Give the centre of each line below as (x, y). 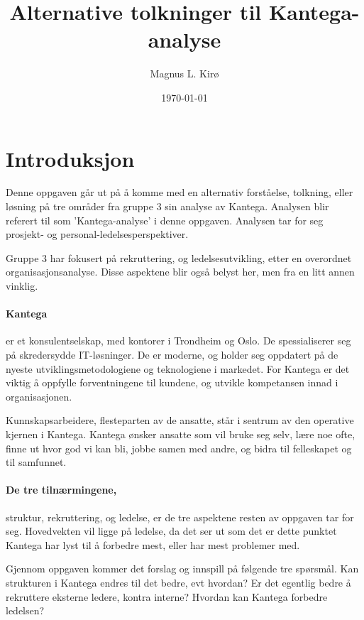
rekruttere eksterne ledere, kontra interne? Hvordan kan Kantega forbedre (167, 596)
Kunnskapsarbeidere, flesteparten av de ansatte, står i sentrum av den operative (180, 420)
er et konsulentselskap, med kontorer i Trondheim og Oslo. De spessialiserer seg (178, 341)
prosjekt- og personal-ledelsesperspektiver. (97, 234)
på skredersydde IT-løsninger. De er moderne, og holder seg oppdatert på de (172, 354)
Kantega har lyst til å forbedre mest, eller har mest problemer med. (153, 544)
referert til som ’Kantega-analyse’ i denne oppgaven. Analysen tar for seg (165, 220)
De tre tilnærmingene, (61, 490)
